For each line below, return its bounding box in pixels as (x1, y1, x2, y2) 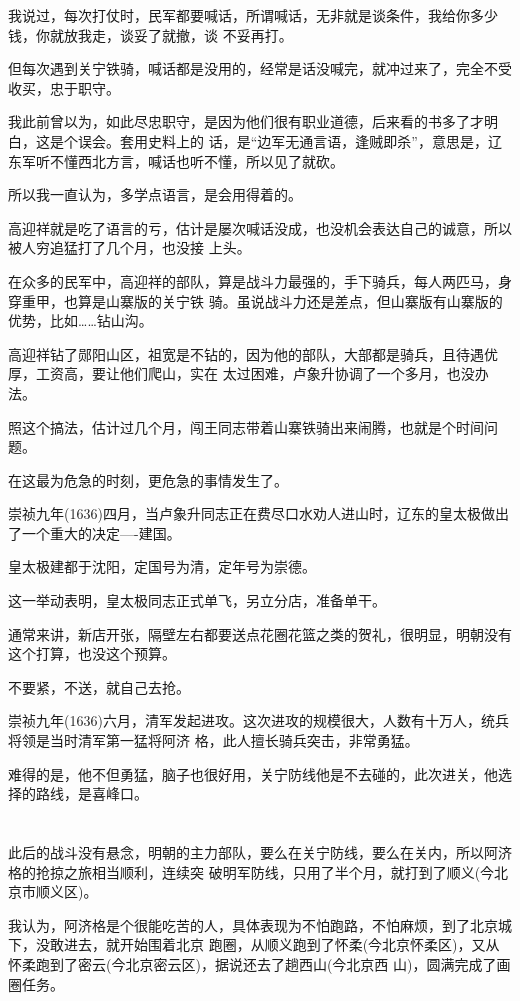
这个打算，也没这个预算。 (8, 643, 176, 664)
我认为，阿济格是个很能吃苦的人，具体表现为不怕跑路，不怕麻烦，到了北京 (8, 914, 498, 935)
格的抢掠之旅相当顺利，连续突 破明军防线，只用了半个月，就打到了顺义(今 (8, 861, 495, 882)
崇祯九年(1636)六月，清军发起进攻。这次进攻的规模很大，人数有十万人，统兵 (8, 710, 509, 731)
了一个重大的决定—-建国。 (8, 522, 181, 543)
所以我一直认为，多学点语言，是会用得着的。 (8, 184, 302, 205)
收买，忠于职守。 (8, 77, 120, 98)
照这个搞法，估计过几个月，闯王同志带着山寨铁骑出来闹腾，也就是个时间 (8, 416, 484, 437)
